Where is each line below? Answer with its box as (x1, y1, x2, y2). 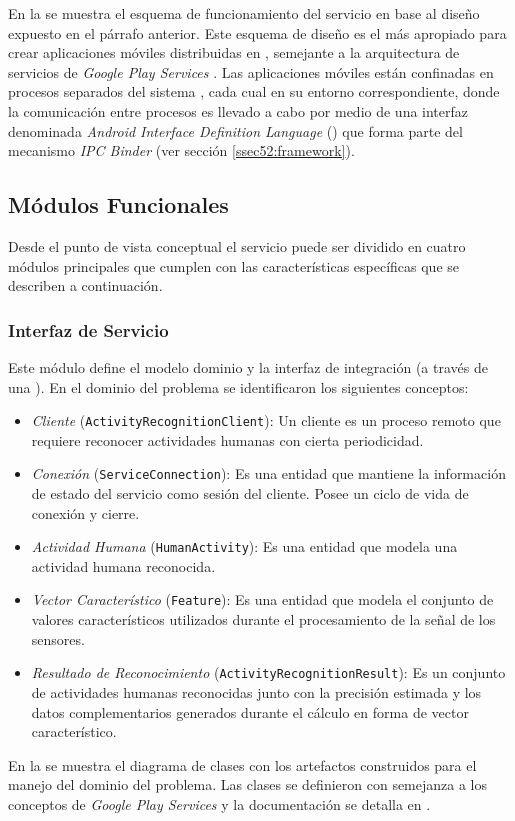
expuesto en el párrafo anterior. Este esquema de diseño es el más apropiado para (8, 22, 507, 43)
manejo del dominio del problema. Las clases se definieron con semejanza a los (8, 774, 488, 795)
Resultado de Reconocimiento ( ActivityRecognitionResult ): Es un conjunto (31, 662, 506, 683)
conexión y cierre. (31, 502, 140, 523)
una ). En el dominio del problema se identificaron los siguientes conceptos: (8, 376, 469, 397)
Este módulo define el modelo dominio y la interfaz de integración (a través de (8, 356, 488, 377)
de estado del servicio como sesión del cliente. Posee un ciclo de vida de (31, 483, 469, 504)
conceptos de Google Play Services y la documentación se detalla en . (8, 793, 431, 814)
